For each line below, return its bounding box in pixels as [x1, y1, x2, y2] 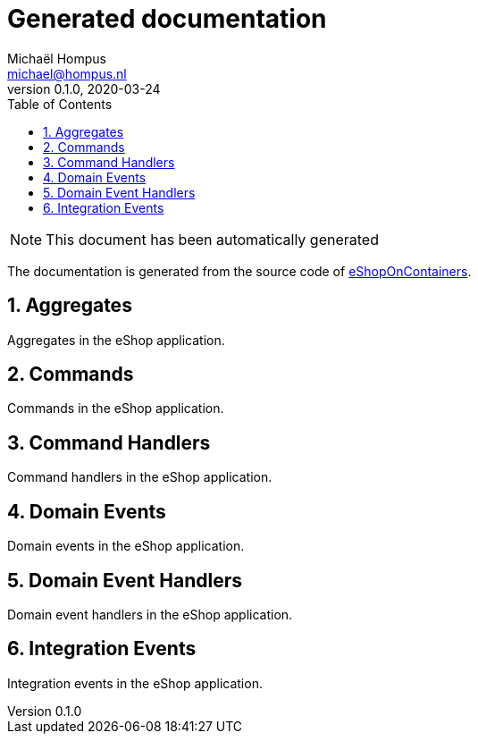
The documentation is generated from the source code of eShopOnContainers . [7, 263, 472, 279]
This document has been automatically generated [46, 230, 379, 248]
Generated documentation [7, 4, 327, 34]
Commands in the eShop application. [7, 400, 224, 417]
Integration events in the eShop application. [7, 675, 263, 691]
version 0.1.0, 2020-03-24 [7, 80, 161, 97]
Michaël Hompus [7, 50, 106, 66]
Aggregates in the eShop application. [7, 332, 225, 348]
